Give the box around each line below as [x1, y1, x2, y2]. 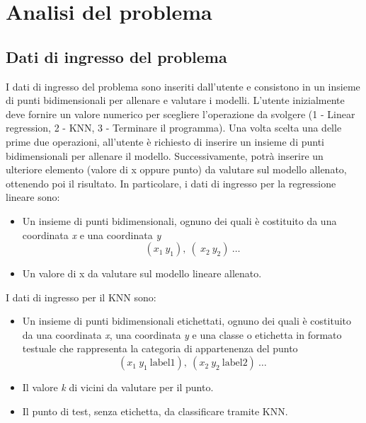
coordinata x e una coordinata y [22, 227, 161, 242]
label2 [222, 358, 248, 369]
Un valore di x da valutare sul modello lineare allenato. [22, 266, 262, 281]
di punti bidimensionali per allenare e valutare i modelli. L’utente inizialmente [6, 93, 345, 108]
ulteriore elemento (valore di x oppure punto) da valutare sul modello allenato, [6, 162, 347, 177]
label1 [149, 358, 176, 369]
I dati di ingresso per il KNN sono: [6, 289, 156, 304]
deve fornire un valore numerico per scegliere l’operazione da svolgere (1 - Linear [6, 106, 355, 121]
